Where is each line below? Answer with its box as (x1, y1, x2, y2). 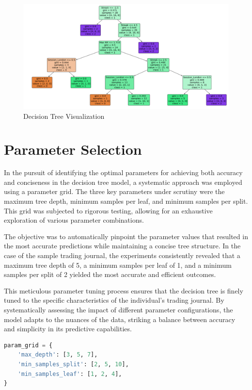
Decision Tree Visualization (23, 111, 105, 121)
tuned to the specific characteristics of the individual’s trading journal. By (4, 295, 224, 305)
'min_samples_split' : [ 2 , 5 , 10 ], (17, 360, 129, 368)
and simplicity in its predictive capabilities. (4, 324, 132, 334)
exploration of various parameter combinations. (4, 215, 144, 225)
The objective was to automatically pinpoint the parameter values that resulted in (4, 231, 248, 241)
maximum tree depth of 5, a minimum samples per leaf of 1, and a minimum (4, 260, 232, 270)
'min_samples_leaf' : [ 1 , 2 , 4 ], (17, 370, 122, 377)
